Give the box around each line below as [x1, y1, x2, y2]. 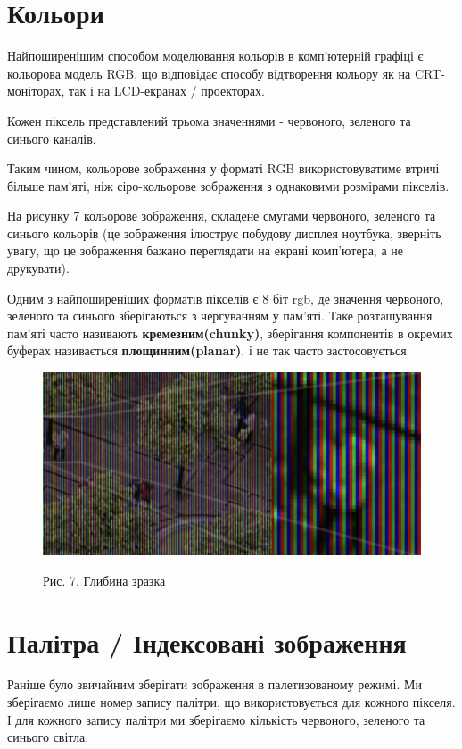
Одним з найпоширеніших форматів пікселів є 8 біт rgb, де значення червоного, [7, 288, 444, 307]
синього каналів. [7, 129, 96, 147]
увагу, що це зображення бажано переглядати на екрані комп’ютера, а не [7, 241, 403, 260]
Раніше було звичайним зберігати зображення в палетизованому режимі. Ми [7, 675, 422, 694]
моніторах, [7, 81, 65, 100]
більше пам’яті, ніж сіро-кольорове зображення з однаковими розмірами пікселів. [7, 176, 450, 195]
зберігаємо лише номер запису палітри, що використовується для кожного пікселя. [7, 693, 456, 712]
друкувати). [7, 259, 70, 278]
